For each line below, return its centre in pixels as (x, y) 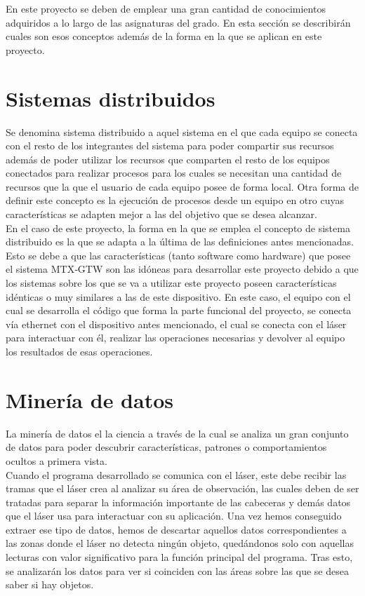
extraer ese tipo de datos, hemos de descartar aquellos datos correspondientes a (176, 529)
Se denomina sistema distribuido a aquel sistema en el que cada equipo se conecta (182, 131)
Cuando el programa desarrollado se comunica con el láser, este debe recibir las (176, 474)
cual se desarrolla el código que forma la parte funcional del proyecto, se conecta (179, 310)
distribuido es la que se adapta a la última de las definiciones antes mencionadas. (180, 242)
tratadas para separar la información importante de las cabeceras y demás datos (178, 502)
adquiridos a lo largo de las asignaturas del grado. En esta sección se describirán (178, 22)
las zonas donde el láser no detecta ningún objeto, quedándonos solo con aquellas (180, 543)
